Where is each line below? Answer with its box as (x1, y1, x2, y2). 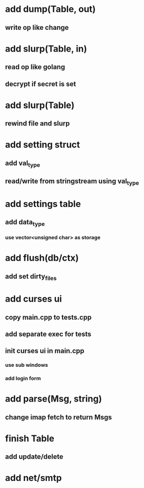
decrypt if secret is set (5, 79, 76, 88)
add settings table (5, 198, 81, 209)
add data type (5, 218, 45, 228)
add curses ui (5, 293, 62, 305)
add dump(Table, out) (5, 3, 96, 15)
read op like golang (5, 63, 65, 71)
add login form (5, 375, 41, 382)
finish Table (5, 433, 54, 444)
